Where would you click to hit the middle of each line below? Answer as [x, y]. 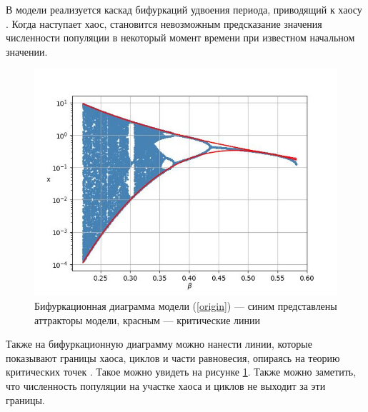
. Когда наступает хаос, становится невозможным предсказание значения [164, 23]
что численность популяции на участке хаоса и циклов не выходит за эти [166, 385]
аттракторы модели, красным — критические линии [148, 320]
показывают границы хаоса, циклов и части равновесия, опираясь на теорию [173, 357]
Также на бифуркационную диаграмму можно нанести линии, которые [159, 344]
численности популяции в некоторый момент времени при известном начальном [180, 37]
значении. [27, 51]
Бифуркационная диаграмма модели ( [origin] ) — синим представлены [186, 305]
